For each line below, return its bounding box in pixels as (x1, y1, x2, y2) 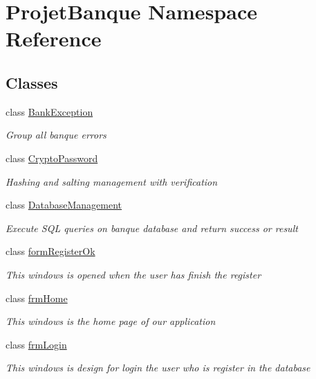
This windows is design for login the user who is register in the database (6, 360, 310, 375)
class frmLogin (6, 337, 67, 351)
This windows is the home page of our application (6, 314, 216, 328)
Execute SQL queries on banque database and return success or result (6, 220, 298, 235)
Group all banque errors (6, 127, 106, 142)
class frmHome (6, 290, 68, 305)
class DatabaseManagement (6, 197, 122, 212)
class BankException (6, 104, 93, 118)
